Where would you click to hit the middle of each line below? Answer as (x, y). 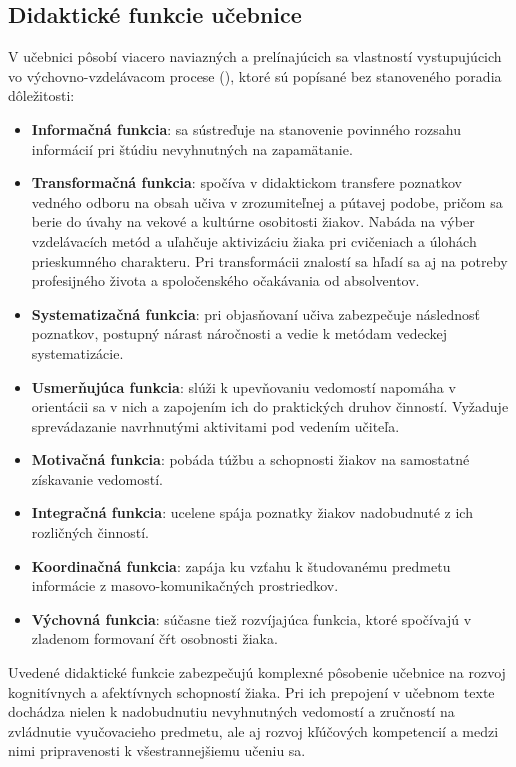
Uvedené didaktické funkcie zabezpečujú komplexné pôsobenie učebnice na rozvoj (257, 672)
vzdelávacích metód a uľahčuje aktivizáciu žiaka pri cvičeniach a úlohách (254, 240)
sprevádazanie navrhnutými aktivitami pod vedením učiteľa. (215, 425)
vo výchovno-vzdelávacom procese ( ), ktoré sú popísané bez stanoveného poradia (255, 75)
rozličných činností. (90, 532)
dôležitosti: (41, 95)
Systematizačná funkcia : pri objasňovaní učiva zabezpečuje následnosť (255, 313)
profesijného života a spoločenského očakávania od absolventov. (225, 280)
